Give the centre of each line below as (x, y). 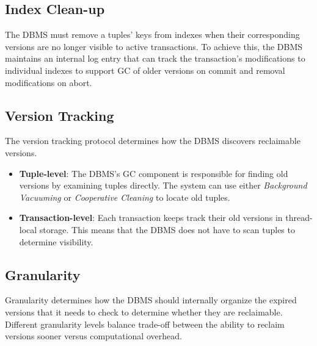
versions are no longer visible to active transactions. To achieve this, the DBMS (154, 46)
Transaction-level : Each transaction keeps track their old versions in (151, 218)
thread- (299, 218)
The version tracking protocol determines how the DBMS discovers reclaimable (153, 141)
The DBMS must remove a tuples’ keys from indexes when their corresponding (152, 34)
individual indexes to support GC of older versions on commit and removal (145, 70)
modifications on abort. (49, 82)
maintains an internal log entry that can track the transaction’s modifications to (155, 58)
